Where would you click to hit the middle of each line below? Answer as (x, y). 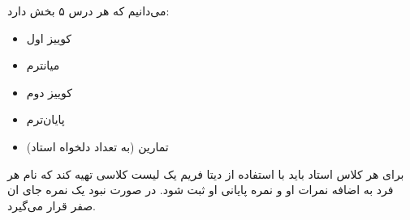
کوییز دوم (49, 92)
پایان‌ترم (45, 119)
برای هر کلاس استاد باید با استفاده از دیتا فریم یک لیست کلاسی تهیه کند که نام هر (206, 173)
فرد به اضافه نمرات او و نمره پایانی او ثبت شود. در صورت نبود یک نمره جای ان (201, 190)
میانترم (43, 65)
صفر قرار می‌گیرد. (52, 205)
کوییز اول (49, 38)
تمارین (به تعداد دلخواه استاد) (97, 146)
